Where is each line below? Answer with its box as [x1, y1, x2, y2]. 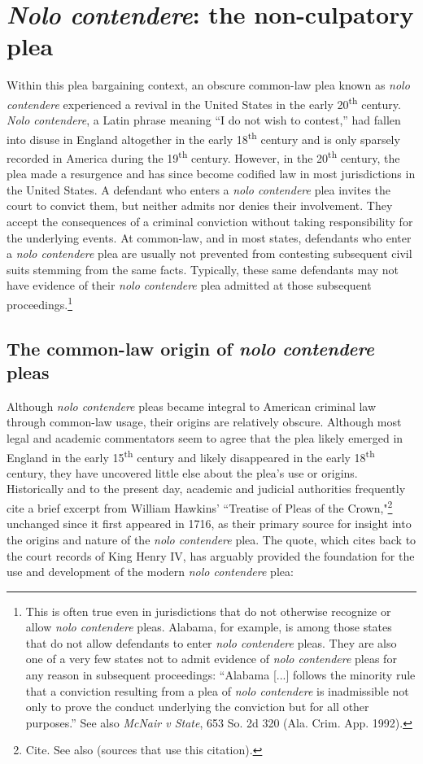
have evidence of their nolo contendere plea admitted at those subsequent [7, 277, 372, 294]
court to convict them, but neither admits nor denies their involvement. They [7, 197, 393, 214]
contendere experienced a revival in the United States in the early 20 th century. [7, 93, 401, 112]
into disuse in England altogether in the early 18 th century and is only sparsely [7, 128, 400, 147]
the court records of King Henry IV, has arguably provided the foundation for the [7, 547, 415, 564]
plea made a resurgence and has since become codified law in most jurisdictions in [7, 165, 416, 182]
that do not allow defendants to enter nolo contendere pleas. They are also [25, 634, 397, 651]
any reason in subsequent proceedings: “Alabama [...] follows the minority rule [25, 666, 416, 683]
